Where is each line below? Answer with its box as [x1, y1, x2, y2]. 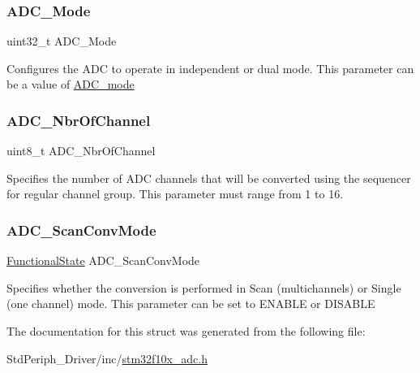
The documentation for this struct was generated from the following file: [6, 323, 366, 339]
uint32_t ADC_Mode [6, 33, 117, 50]
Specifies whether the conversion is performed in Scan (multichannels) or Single [6, 279, 401, 296]
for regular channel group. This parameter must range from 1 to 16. [6, 185, 344, 202]
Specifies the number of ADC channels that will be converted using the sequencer [6, 169, 411, 186]
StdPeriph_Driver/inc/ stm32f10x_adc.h [6, 349, 208, 366]
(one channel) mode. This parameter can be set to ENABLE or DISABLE [6, 295, 375, 312]
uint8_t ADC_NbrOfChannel [6, 142, 156, 159]
